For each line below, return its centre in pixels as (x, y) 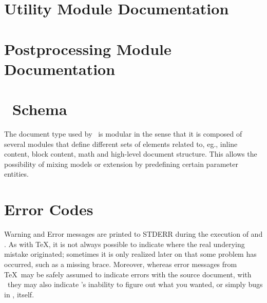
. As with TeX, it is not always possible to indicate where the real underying (125, 244)
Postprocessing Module (88, 49)
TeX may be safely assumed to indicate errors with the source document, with (128, 274)
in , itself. (19, 294)
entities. (16, 174)
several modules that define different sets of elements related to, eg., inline (121, 144)
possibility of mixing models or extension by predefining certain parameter (121, 164)
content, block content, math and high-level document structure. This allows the (131, 154)
